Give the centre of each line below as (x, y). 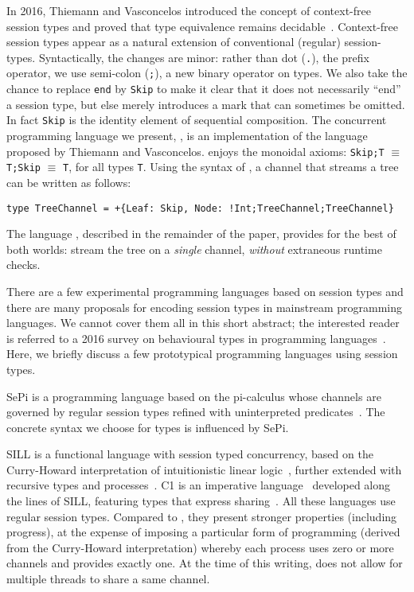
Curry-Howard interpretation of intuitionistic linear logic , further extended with (204, 469)
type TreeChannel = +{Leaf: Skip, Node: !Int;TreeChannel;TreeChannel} (200, 208)
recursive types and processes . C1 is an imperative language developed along (199, 485)
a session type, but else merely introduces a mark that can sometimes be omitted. (206, 104)
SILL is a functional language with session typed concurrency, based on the (190, 454)
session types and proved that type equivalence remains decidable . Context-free (203, 26)
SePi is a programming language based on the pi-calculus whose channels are (194, 396)
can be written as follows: (69, 182)
